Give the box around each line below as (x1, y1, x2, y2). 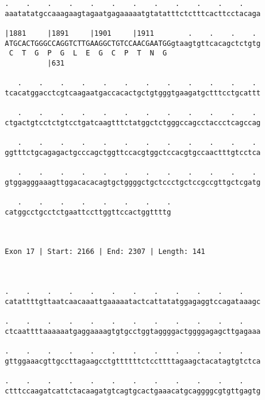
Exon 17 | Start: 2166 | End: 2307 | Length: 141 (5, 247, 205, 256)
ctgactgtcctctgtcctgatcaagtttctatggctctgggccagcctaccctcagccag (5, 118, 261, 127)
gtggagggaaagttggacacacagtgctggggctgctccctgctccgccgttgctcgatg (5, 178, 261, 187)
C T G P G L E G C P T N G (9, 49, 167, 58)
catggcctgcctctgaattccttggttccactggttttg (5, 207, 172, 216)
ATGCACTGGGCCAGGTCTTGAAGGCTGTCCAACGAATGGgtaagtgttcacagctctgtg (5, 39, 261, 48)
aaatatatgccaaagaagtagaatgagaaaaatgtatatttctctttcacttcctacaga (5, 9, 261, 18)
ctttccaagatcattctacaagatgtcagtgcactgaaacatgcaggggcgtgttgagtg (5, 386, 261, 395)
